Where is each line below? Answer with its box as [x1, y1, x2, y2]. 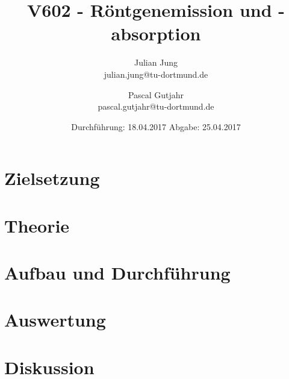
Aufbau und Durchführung [4, 260, 231, 285]
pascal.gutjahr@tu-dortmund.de [98, 100, 214, 113]
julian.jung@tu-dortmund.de [104, 67, 208, 80]
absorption [111, 21, 201, 46]
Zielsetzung [4, 166, 100, 190]
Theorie [4, 213, 70, 237]
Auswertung [4, 307, 106, 332]
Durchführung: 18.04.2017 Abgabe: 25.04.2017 [71, 120, 241, 133]
